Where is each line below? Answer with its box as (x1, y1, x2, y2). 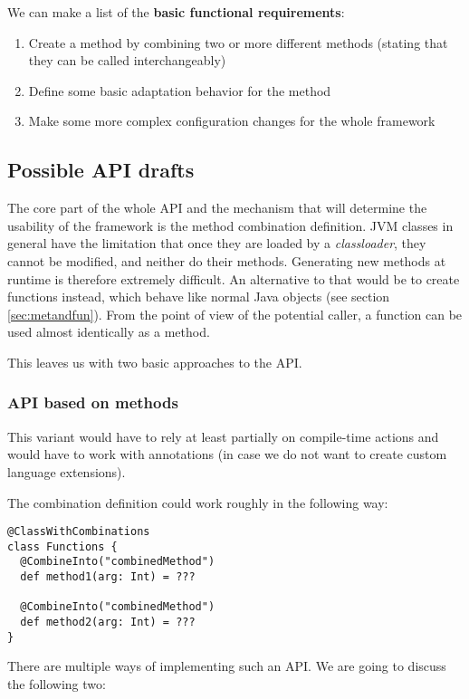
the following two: (7, 674, 106, 693)
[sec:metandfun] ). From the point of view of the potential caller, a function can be (7, 304, 463, 323)
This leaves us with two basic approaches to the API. (7, 352, 302, 371)
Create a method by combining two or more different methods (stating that (28, 33, 448, 52)
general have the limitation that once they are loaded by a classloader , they (7, 234, 426, 253)
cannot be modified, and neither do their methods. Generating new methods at (7, 251, 446, 270)
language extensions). (7, 462, 126, 481)
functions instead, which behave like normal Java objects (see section (7, 287, 390, 306)
